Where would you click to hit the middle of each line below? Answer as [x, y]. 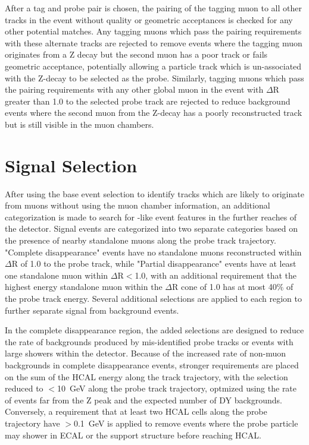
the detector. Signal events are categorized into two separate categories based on [151, 228]
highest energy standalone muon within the [84, 287]
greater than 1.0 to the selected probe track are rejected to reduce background [148, 101]
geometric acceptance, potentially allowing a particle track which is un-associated [153, 66]
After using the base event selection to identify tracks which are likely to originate [154, 193]
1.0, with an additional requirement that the [216, 275]
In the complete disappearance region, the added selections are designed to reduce [154, 330]
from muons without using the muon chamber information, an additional [138, 205]
